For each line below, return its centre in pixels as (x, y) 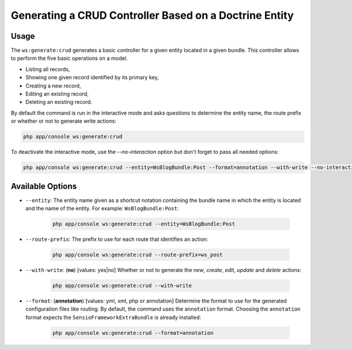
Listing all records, (48, 69)
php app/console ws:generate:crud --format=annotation (133, 333)
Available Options (44, 186)
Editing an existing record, (57, 94)
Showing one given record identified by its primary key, (92, 78)
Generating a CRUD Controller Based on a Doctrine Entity (152, 15)
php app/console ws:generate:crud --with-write (122, 285)
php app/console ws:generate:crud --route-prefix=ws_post (138, 255)
